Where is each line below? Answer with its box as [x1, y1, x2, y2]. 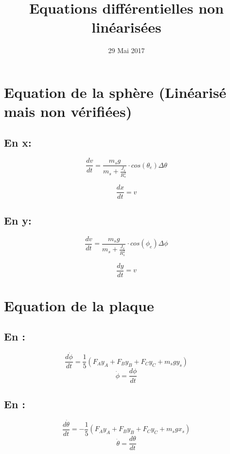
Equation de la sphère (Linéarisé [4, 82, 227, 102]
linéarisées [91, 17, 161, 37]
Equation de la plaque [4, 295, 154, 315]
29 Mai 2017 [108, 45, 145, 56]
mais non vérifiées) [4, 101, 132, 121]
